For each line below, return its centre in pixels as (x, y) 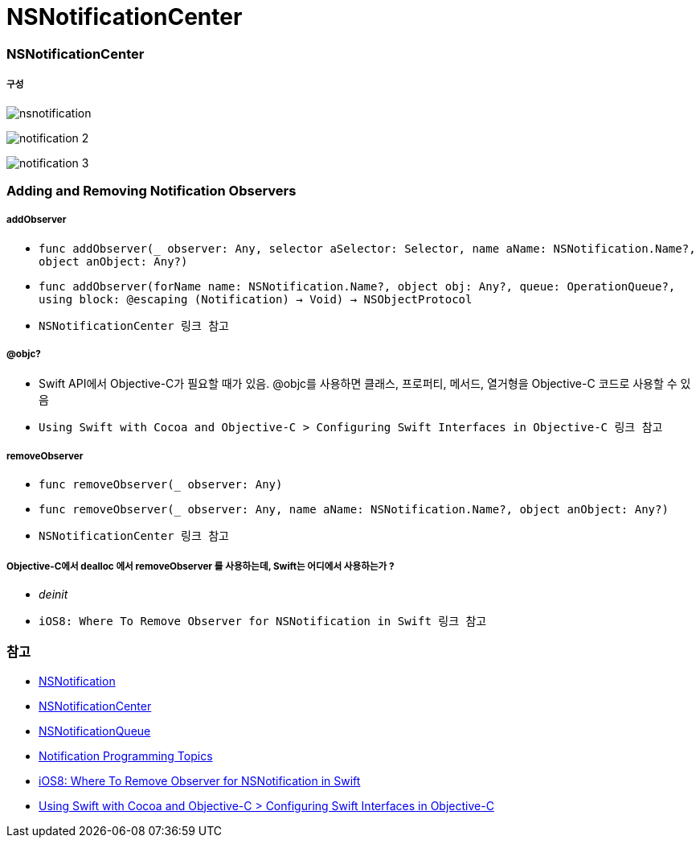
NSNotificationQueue (95, 731)
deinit (53, 595)
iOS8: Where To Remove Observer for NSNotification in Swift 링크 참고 (263, 622)
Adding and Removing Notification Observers (151, 190)
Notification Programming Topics (126, 755)
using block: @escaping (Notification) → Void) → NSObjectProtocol (256, 299)
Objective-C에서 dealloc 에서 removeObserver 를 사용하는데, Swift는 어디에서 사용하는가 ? (201, 566)
